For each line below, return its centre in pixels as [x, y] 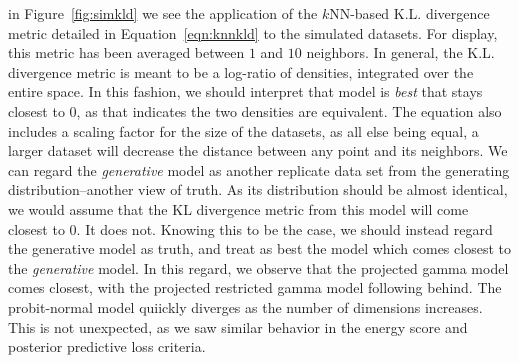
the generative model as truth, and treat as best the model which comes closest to [259, 248]
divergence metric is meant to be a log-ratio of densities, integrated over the [241, 71]
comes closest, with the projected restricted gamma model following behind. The [255, 287]
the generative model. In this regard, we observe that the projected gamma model [258, 267]
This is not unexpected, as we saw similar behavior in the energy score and [238, 326]
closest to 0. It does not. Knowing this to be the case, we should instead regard [250, 228]
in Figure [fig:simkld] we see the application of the [163, 13]
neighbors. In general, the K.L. [400, 52]
